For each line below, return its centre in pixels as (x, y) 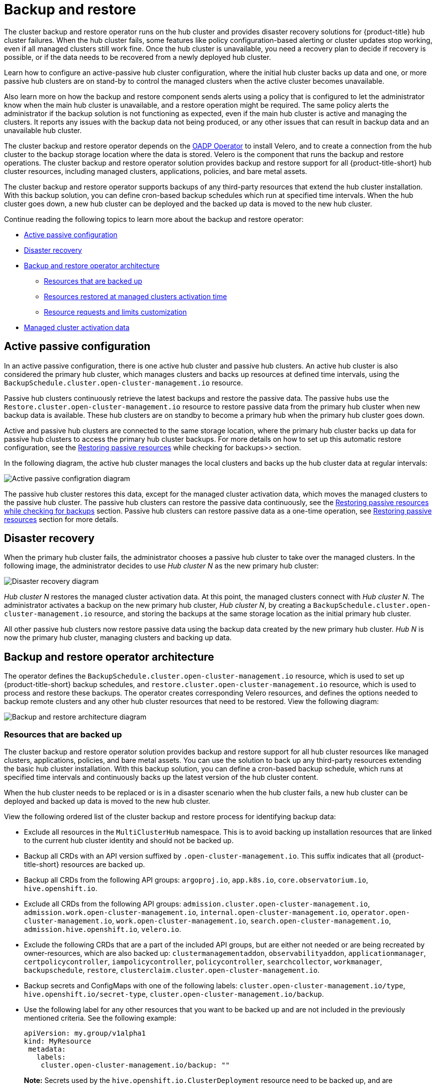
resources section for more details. (61, 519)
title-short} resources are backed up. (84, 865)
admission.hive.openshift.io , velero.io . (103, 929)
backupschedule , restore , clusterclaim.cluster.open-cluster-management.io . (172, 970)
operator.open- (380, 913)
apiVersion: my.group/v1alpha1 (85, 1033)
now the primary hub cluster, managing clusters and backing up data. (118, 638)
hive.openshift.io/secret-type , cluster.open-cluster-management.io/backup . (174, 994)
